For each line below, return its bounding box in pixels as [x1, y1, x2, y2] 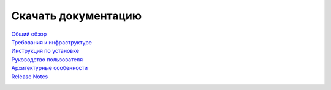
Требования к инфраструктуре [11, 38, 92, 46]
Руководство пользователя [11, 55, 83, 63]
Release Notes [11, 73, 48, 80]
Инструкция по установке [11, 47, 80, 55]
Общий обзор [11, 30, 47, 38]
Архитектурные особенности [11, 64, 88, 72]
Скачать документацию [11, 9, 142, 22]
